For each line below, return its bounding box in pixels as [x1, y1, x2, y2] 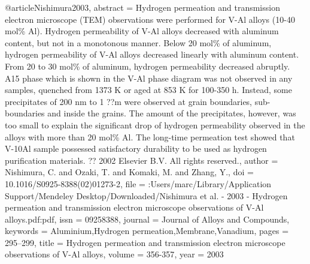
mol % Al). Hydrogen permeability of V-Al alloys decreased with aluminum [5, 25, 279, 37]
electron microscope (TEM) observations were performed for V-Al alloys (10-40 [5, 13, 295, 25]
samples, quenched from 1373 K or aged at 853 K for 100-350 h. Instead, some [5, 83, 292, 96]
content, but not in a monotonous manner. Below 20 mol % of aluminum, [5, 36, 272, 49]
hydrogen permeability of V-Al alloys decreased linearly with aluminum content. [5, 48, 299, 61]
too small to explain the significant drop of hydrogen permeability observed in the [5, 118, 305, 131]
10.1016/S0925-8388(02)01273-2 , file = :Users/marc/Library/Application [5, 177, 272, 190]
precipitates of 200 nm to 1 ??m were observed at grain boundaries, [5, 95, 253, 107]
